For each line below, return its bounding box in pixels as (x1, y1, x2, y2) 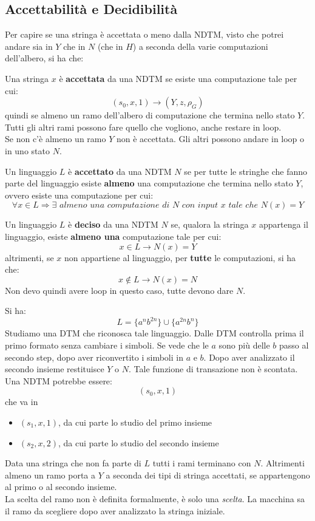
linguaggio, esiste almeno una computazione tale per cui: (5, 230, 222, 242)
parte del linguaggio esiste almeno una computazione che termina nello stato (5, 177, 293, 189)
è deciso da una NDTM (68, 218, 158, 231)
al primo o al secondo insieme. (5, 480, 117, 493)
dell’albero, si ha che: (5, 52, 84, 64)
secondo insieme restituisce (5, 363, 104, 375)
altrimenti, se (5, 251, 54, 264)
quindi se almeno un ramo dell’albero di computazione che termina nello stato (5, 109, 295, 121)
